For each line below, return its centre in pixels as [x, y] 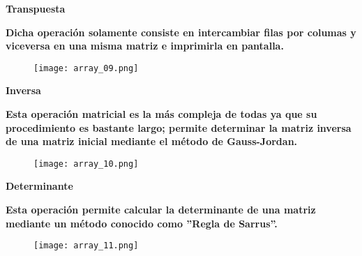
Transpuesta [36, 8]
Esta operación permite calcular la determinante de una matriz [161, 210]
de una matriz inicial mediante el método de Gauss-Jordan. [152, 141]
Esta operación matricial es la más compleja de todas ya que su [161, 114]
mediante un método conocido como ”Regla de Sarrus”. [142, 223]
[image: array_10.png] [86, 164]
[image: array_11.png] [86, 246]
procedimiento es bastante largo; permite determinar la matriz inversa [179, 127]
